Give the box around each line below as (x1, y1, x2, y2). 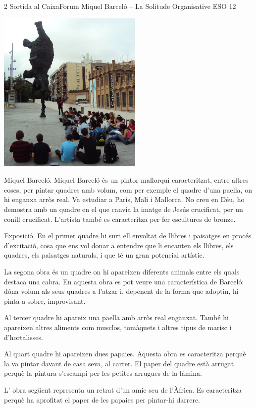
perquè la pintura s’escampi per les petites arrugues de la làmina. (4, 368, 202, 378)
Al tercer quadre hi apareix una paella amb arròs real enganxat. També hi (4, 312, 229, 323)
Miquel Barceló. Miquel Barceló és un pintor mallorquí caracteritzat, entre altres (4, 175, 249, 185)
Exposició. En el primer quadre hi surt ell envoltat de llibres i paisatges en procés (4, 230, 252, 241)
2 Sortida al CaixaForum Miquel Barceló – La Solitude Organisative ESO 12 (4, 1, 236, 11)
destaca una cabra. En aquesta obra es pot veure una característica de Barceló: (4, 276, 244, 286)
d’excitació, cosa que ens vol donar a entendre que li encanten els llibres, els (4, 240, 234, 250)
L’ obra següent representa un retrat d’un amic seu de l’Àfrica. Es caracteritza (4, 384, 242, 395)
